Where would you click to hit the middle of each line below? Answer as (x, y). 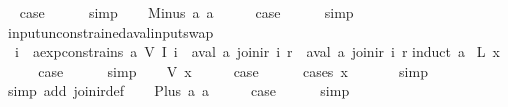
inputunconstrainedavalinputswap (110, 31)
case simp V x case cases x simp (233, 70)
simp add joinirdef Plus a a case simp (178, 90)
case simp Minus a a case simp (186, 12)
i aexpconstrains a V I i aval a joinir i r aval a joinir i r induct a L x (257, 51)
